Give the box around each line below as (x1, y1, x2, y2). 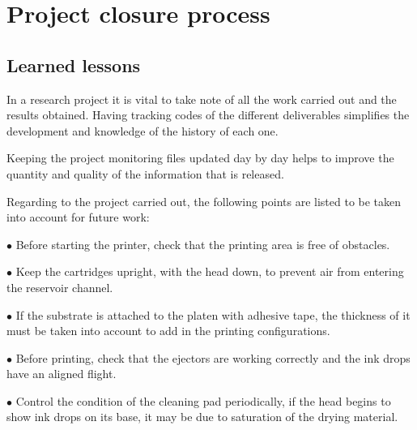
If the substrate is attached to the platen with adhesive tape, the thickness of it (15, 306, 411, 323)
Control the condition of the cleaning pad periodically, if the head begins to (15, 392, 391, 409)
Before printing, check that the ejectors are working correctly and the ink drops (15, 349, 411, 366)
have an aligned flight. (6, 365, 117, 382)
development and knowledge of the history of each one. (6, 122, 279, 139)
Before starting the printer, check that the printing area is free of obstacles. (15, 235, 390, 252)
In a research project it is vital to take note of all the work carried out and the (6, 90, 397, 107)
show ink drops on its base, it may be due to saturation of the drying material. (6, 408, 398, 425)
